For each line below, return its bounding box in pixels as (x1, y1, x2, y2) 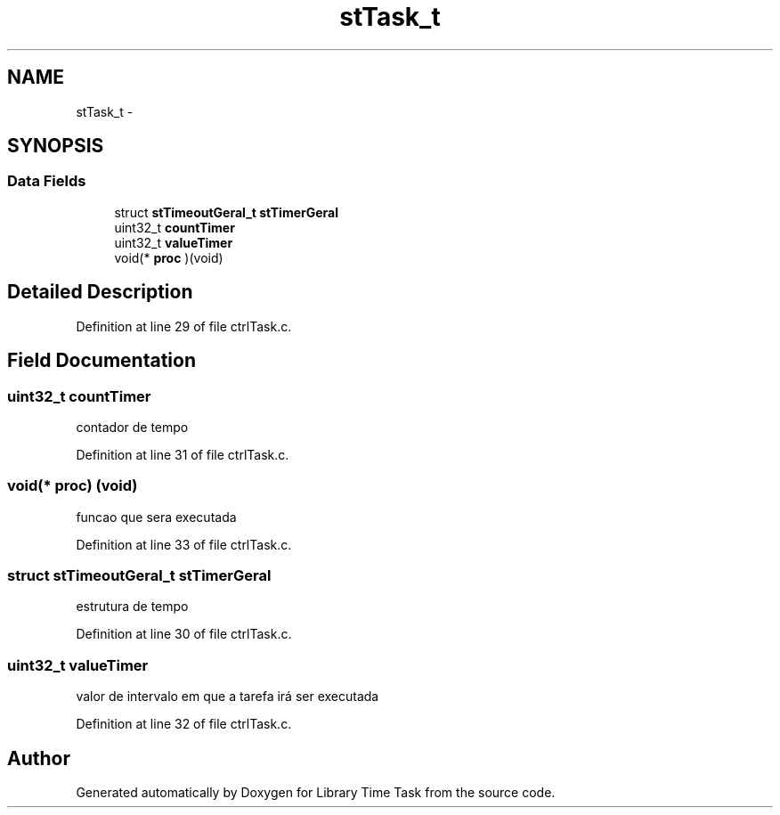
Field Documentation (7, 349, 196, 372)
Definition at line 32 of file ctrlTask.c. (76, 716, 292, 732)
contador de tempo (76, 419, 189, 435)
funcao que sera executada (76, 509, 237, 525)
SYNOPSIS (7, 134, 104, 158)
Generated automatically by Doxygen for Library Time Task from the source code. (76, 784, 556, 800)
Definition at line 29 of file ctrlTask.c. (76, 318, 292, 334)
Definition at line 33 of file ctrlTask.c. (76, 536, 292, 552)
